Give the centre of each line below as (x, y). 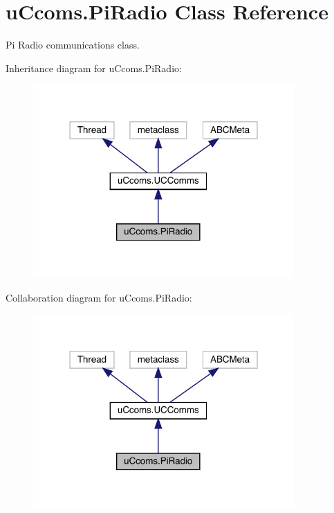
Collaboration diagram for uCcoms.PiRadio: (99, 297)
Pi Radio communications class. (73, 45)
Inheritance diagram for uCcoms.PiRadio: (94, 68)
